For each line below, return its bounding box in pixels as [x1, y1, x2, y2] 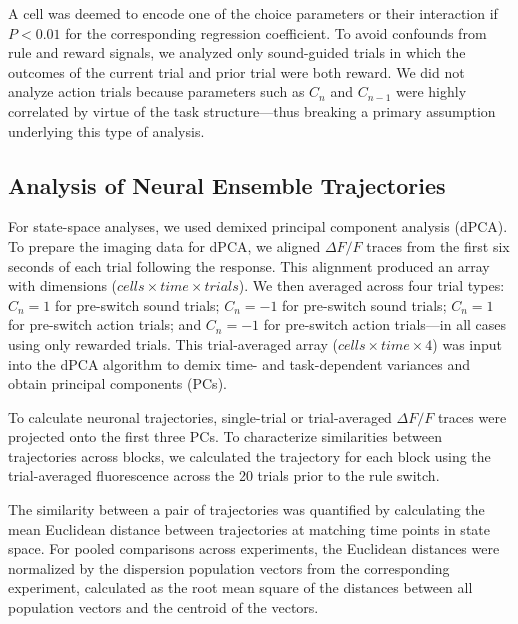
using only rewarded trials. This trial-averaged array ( [8, 333, 338, 354]
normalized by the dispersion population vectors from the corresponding [8, 557, 450, 578]
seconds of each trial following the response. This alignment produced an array [8, 255, 490, 276]
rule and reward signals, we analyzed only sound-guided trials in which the [8, 42, 466, 63]
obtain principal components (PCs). [8, 373, 227, 394]
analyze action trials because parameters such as [8, 81, 305, 102]
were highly [395, 81, 467, 102]
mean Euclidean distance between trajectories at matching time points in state [8, 518, 490, 539]
